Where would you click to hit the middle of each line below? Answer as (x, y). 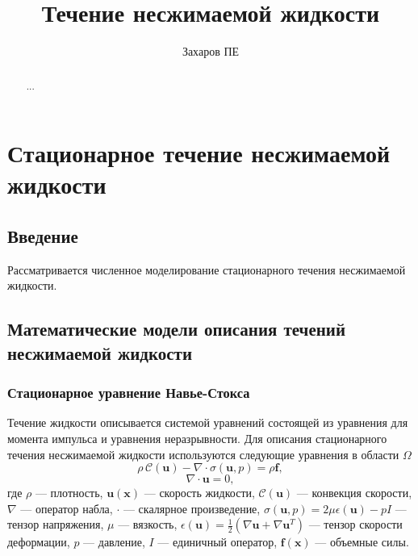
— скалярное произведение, (192, 508)
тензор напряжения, (56, 524)
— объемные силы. (362, 542)
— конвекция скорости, (354, 493)
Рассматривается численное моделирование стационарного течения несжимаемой (207, 269)
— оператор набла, (67, 508)
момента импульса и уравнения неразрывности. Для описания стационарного (197, 438)
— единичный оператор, (217, 542)
